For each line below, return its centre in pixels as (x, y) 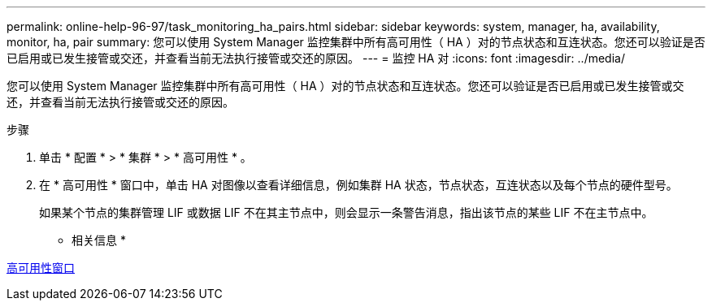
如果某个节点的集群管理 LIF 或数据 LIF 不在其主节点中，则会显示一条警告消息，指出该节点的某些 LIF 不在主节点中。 (346, 212)
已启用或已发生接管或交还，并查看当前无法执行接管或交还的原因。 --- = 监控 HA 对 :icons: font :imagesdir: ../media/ (316, 58)
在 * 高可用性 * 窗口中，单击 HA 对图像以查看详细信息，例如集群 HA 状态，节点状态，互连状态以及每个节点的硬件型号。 (358, 185)
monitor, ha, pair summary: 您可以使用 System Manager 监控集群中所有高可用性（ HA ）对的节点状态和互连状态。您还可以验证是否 (356, 42)
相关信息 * (99, 240)
